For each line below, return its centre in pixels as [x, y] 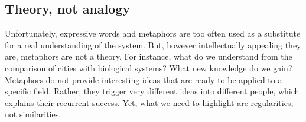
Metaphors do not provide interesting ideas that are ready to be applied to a [144, 79]
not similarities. [33, 114]
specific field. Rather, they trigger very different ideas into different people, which [152, 91]
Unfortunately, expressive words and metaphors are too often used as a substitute [153, 33]
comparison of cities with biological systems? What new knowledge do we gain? [149, 67]
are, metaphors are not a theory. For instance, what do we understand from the [149, 56]
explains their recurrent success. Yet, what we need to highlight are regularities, [149, 102]
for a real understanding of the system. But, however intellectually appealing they [153, 44]
